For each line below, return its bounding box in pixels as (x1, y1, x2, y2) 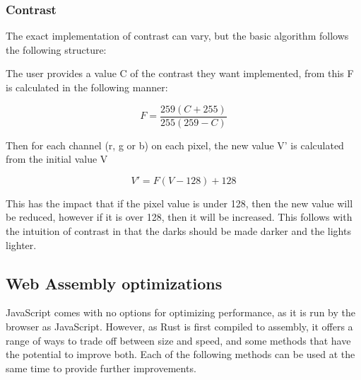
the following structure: (6, 42, 107, 57)
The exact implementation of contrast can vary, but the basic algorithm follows (6, 28, 349, 43)
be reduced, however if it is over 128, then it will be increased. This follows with (6, 209, 353, 224)
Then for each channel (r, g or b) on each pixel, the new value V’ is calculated (6, 137, 344, 152)
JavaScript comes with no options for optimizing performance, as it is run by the (6, 305, 355, 320)
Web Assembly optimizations (6, 272, 223, 294)
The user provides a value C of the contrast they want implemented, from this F (6, 66, 354, 81)
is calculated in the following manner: (6, 80, 168, 94)
